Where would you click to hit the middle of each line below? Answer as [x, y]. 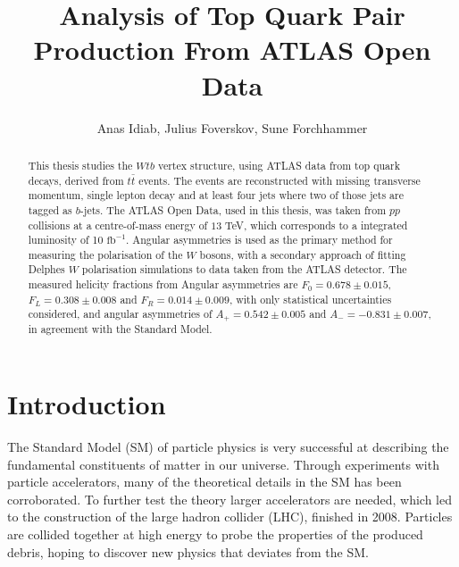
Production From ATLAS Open [232, 50]
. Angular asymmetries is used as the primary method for [259, 240]
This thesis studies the [80, 165]
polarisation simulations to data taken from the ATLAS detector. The [244, 269]
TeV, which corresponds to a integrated [317, 225]
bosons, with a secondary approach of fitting [303, 254]
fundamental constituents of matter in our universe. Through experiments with [223, 464]
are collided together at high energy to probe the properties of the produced [215, 534]
